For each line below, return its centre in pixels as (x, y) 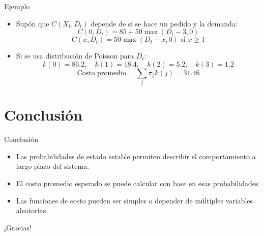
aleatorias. (32, 210)
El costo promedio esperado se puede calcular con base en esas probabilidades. (138, 183)
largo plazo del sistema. (53, 166)
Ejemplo (17, 6)
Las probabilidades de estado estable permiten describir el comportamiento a (136, 156)
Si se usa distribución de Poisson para (75, 56)
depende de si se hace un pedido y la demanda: (164, 23)
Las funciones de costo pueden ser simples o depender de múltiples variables (135, 200)
